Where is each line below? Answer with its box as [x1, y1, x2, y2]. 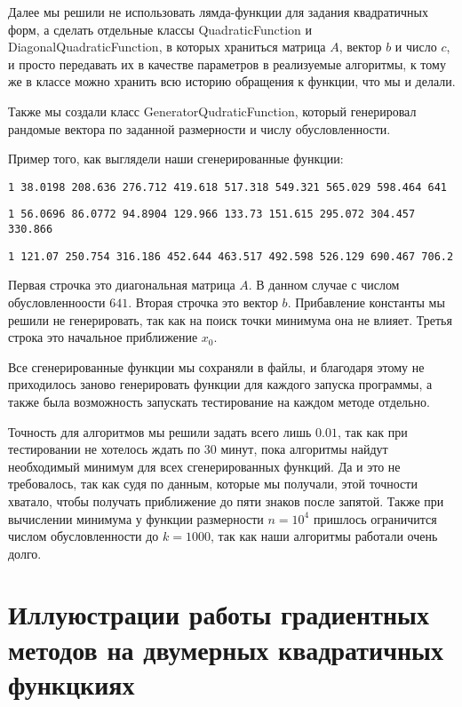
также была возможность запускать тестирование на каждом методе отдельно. [8, 392, 430, 410]
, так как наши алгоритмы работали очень [210, 527, 438, 545]
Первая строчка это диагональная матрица [8, 275, 235, 294]
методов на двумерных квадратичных [8, 631, 443, 667]
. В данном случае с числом [248, 275, 400, 294]
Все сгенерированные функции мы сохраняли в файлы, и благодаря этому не [8, 357, 425, 376]
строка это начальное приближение [8, 328, 198, 346]
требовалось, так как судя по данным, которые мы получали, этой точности [8, 474, 418, 493]
